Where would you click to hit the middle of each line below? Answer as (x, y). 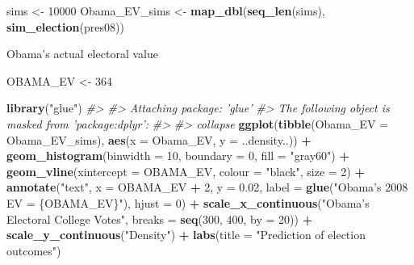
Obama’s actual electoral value (82, 54)
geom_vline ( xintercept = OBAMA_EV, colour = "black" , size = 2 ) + (186, 171)
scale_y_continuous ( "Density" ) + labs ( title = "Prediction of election (186, 235)
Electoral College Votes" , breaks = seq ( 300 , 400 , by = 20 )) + (160, 219)
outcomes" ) (34, 250)
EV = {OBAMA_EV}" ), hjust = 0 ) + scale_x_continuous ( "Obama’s (188, 202)
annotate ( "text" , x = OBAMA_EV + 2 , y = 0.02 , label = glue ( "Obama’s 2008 (207, 187)
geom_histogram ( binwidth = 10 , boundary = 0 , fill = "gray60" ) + (178, 156)
